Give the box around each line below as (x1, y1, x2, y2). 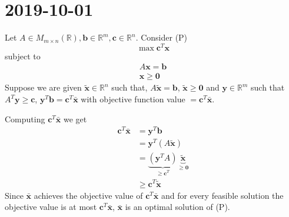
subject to (5, 49, 41, 62)
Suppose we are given (5, 81, 82, 94)
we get (63, 112, 87, 125)
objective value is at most (5, 201, 97, 213)
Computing (5, 112, 45, 125)
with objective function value (81, 93, 185, 105)
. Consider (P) (135, 31, 188, 44)
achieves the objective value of (34, 189, 143, 201)
